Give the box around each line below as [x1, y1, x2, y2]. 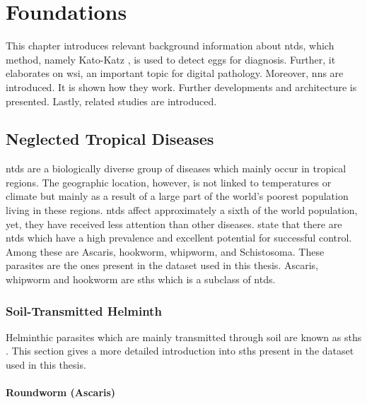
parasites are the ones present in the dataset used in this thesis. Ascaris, [6, 258, 318, 273]
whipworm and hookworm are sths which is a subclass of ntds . [6, 272, 276, 287]
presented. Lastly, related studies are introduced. [6, 93, 217, 108]
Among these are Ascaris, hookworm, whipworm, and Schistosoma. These [6, 244, 325, 259]
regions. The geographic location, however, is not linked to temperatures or [6, 174, 332, 189]
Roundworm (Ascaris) [6, 385, 116, 400]
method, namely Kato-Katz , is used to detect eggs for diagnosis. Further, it [6, 52, 336, 66]
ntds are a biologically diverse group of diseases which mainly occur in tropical [6, 161, 346, 176]
